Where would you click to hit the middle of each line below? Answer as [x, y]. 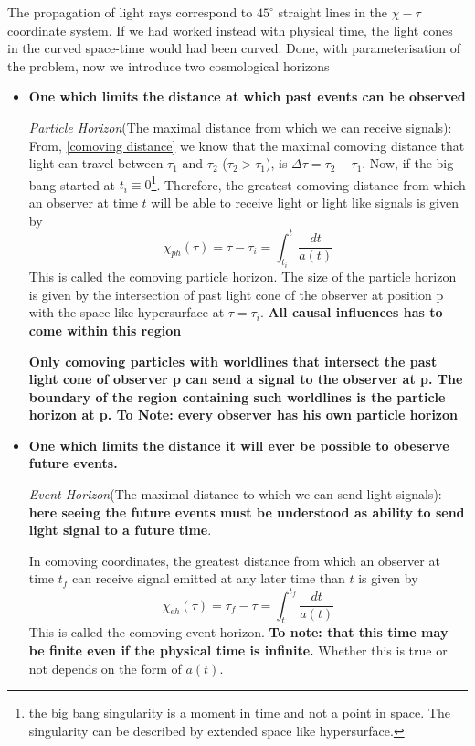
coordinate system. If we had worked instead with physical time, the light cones [230, 30]
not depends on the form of [105, 668]
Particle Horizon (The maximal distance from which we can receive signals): [240, 127]
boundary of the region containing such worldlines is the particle [237, 396]
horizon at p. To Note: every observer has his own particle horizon [243, 415]
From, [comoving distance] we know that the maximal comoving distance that [247, 145]
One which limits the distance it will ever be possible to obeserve [239, 445]
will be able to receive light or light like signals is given [305, 202]
